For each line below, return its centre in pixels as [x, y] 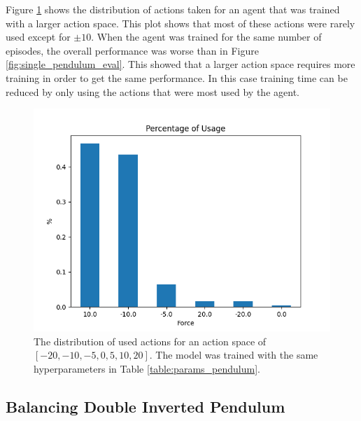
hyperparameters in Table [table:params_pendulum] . [147, 368]
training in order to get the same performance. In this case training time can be [177, 77]
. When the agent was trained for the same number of [206, 37]
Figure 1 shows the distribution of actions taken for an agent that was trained [173, 9]
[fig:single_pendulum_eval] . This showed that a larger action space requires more [180, 64]
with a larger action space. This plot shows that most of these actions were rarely [180, 23]
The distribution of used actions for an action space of [150, 341]
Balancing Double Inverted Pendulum [146, 406]
